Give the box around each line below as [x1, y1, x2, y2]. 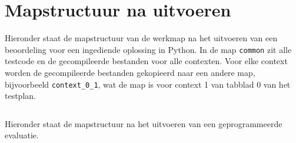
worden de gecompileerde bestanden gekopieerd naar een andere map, [5, 66, 255, 78]
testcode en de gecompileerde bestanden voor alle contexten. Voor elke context [5, 55, 288, 67]
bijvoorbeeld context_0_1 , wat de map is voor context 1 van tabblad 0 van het [5, 78, 291, 90]
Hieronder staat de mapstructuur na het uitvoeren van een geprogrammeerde [5, 117, 282, 129]
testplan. [5, 89, 36, 102]
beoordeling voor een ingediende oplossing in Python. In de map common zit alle [5, 43, 292, 55]
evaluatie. [5, 129, 39, 141]
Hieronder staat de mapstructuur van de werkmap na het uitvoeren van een [5, 32, 278, 44]
